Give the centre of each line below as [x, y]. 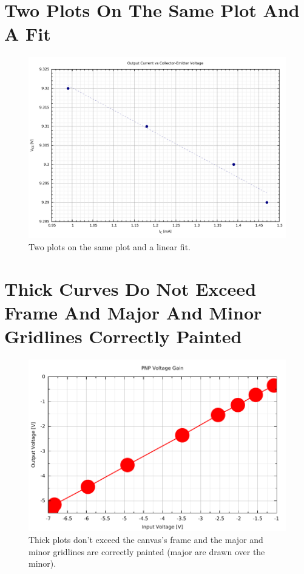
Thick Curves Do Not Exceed [130, 288]
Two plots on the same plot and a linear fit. [110, 247]
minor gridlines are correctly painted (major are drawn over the [147, 551]
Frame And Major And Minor [133, 312]
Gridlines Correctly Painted [123, 336]
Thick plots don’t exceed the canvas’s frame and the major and [146, 540]
